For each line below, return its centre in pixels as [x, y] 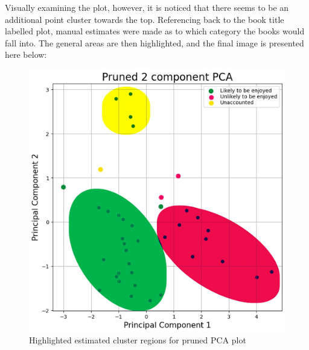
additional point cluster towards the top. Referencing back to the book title [145, 19]
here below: [26, 55]
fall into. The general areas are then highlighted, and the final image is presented [154, 42]
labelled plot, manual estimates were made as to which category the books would [155, 31]
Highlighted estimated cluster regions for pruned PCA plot [138, 340]
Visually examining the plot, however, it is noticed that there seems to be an [147, 7]
